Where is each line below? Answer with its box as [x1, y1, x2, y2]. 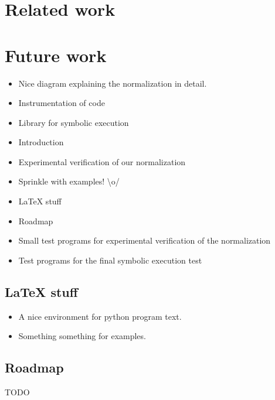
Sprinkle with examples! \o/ [18, 175, 120, 187]
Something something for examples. [18, 330, 146, 342]
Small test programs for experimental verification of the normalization [18, 234, 271, 247]
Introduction [18, 136, 64, 148]
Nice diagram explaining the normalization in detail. [18, 77, 207, 89]
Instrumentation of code [18, 97, 105, 109]
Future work [5, 43, 107, 67]
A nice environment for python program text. [18, 310, 182, 322]
